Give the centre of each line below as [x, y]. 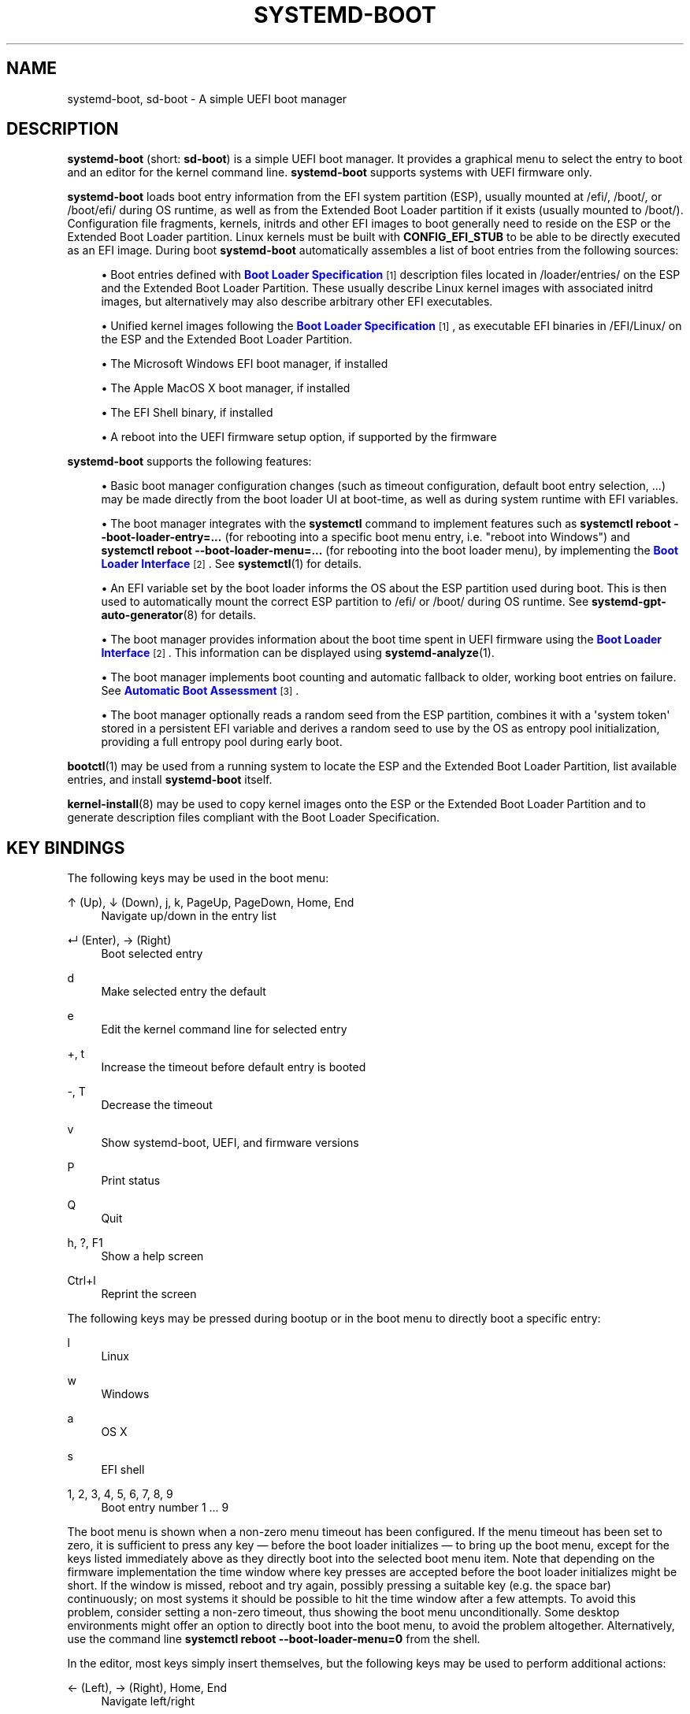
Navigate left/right [148, 1701]
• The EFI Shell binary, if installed [187, 413]
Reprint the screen [149, 1294]
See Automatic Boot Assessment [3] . [200, 691]
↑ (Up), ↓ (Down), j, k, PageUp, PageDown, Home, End [211, 903]
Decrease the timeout [157, 1105]
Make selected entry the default [184, 992]
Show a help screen [152, 1256]
